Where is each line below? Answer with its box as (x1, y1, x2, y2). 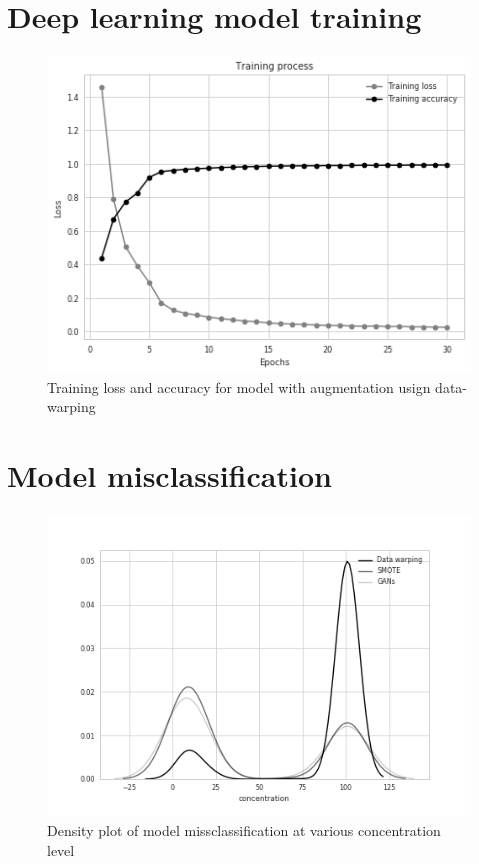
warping (47, 396, 96, 417)
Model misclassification (7, 455, 332, 496)
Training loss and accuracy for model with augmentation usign (47, 376, 431, 397)
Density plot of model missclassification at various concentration (47, 820, 441, 841)
